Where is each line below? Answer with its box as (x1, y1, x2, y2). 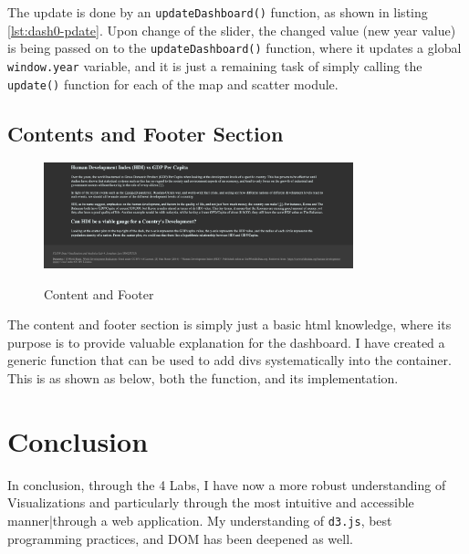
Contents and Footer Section (7, 119, 284, 147)
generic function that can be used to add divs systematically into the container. (7, 350, 452, 370)
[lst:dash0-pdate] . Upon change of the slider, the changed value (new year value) (7, 20, 456, 39)
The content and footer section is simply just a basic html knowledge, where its (7, 315, 452, 334)
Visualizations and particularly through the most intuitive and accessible (7, 493, 414, 512)
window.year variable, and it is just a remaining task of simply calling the (7, 56, 422, 75)
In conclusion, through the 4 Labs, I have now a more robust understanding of (7, 475, 446, 494)
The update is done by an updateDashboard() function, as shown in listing (7, 3, 428, 21)
